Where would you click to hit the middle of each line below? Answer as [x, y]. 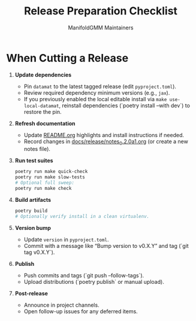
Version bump [33, 228]
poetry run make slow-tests [50, 177]
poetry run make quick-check [51, 172]
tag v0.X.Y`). [39, 252]
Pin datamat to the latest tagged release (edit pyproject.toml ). [100, 86]
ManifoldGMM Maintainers [101, 28]
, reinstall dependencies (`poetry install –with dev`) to [125, 105]
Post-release [31, 293]
